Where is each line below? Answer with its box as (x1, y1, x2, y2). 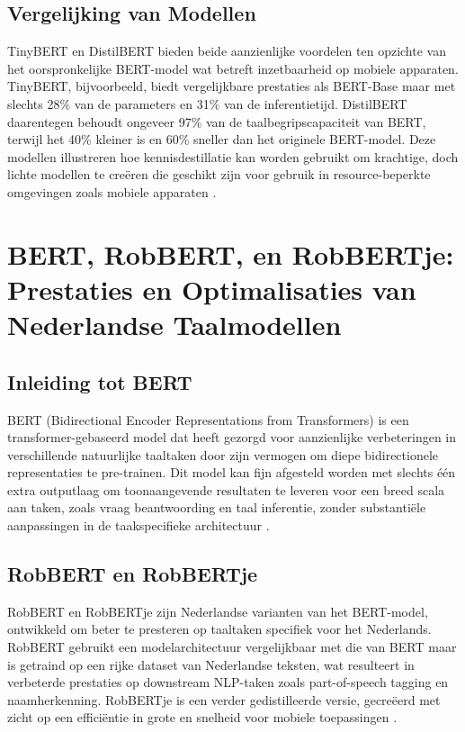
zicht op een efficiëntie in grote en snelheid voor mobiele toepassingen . (7, 708, 398, 727)
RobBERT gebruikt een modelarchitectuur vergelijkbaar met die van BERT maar (7, 637, 457, 656)
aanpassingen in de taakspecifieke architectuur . (7, 516, 270, 535)
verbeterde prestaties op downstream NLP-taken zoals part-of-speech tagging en (7, 673, 449, 691)
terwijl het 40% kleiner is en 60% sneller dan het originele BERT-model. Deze (7, 130, 436, 149)
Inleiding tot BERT (7, 367, 192, 395)
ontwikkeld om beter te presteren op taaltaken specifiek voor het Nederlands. (7, 619, 432, 638)
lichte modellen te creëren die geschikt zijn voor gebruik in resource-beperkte (7, 165, 431, 184)
